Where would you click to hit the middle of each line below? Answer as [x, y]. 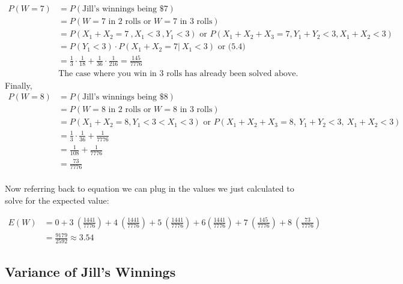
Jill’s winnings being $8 [125, 97]
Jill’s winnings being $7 [125, 9]
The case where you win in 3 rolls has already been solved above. [178, 73]
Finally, [19, 85]
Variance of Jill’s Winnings [90, 271]
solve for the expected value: [57, 200]
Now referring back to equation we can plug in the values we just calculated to [150, 188]
